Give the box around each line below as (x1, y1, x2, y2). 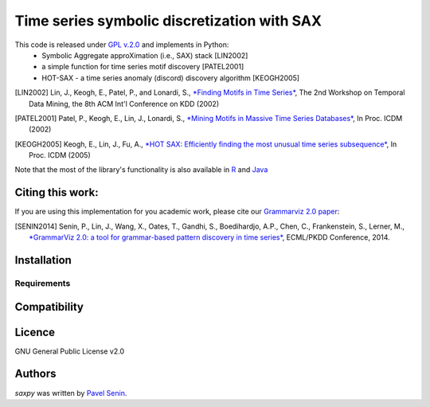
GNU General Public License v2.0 (14, 346, 125, 356)
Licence (14, 325, 56, 339)
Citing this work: (14, 186, 99, 199)
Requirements (14, 277, 71, 288)
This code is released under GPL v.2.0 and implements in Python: (14, 40, 229, 49)
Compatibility (14, 299, 84, 314)
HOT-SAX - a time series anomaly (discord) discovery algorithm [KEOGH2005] (41, 72, 300, 83)
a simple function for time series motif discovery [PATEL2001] (41, 62, 244, 72)
